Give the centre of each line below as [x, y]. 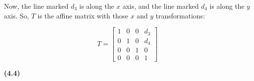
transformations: [180, 15]
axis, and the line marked [161, 6]
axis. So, [17, 15]
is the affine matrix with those [83, 15]
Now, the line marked [36, 6]
